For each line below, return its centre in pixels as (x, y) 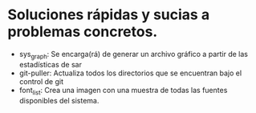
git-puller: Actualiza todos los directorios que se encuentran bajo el (130, 73)
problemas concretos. (83, 32)
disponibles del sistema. (59, 100)
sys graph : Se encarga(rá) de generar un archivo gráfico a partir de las (133, 55)
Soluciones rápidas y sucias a (109, 15)
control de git (41, 81)
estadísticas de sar (50, 64)
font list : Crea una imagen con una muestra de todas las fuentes (123, 91)
